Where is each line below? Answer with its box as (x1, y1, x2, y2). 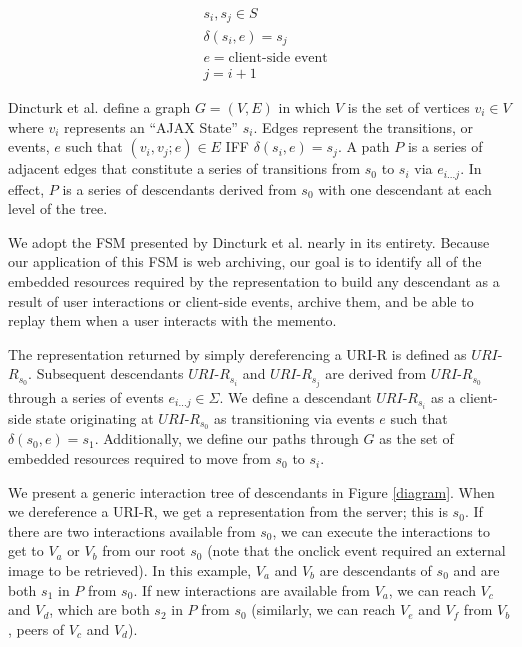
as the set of (379, 428, 454, 449)
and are (453, 560, 500, 581)
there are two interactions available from (8, 520, 256, 541)
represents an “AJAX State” (64, 116, 238, 137)
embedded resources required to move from (8, 448, 271, 469)
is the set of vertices (347, 97, 470, 118)
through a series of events (8, 386, 164, 407)
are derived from (325, 363, 427, 384)
